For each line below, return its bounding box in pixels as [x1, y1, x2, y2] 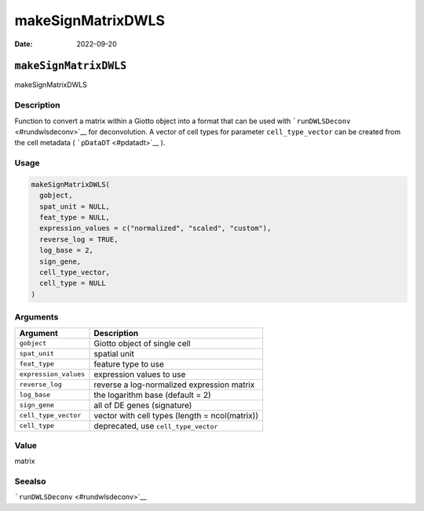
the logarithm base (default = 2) [93, 389, 211, 400]
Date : [14, 39, 33, 49]
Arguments [14, 312, 59, 323]
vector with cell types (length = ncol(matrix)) [93, 410, 259, 421]
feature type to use [93, 358, 165, 369]
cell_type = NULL [39, 279, 106, 288]
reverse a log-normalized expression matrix [93, 379, 255, 390]
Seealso [14, 476, 46, 487]
